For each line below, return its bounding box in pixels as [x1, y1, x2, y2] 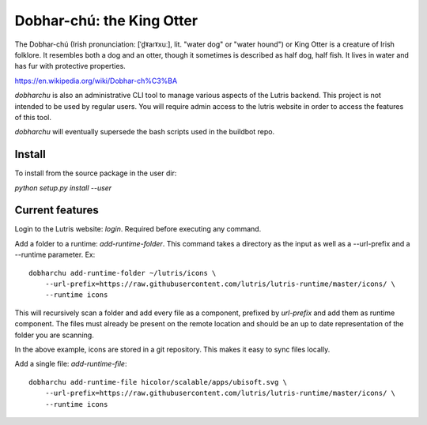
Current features [14, 204, 99, 217]
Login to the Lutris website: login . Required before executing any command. [14, 224, 262, 234]
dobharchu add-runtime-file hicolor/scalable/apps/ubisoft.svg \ [28, 378, 288, 386]
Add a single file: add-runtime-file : [14, 359, 127, 369]
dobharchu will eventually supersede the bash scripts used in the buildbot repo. [14, 127, 275, 137]
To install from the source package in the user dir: [14, 168, 177, 178]
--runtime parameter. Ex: [14, 250, 96, 260]
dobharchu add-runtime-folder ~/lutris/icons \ [28, 269, 217, 277]
